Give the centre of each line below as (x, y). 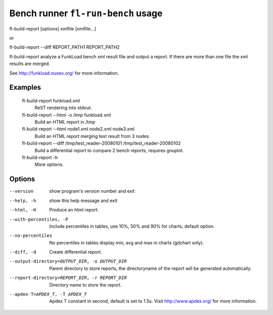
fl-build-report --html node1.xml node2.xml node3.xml (78, 129)
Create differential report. (76, 252)
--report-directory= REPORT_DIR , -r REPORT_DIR (68, 278)
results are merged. (30, 64)
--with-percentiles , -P (39, 219)
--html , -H (23, 210)
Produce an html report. (74, 210)
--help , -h (23, 201)
